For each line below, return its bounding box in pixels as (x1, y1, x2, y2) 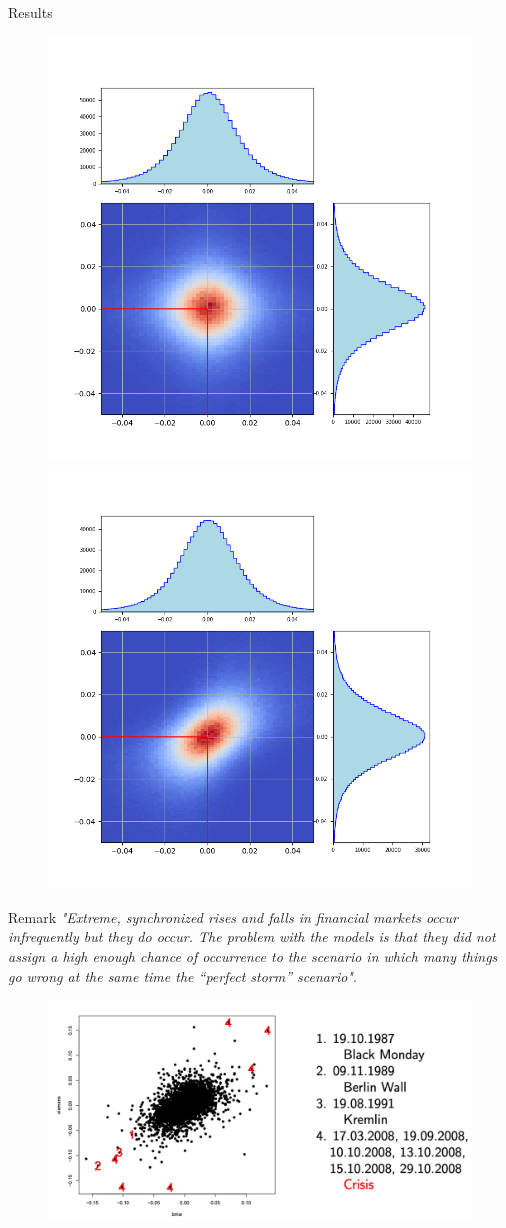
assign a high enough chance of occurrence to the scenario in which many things (8, 945, 498, 966)
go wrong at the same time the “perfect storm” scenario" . (8, 965, 357, 986)
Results (8, 2, 53, 22)
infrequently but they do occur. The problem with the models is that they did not (8, 926, 496, 947)
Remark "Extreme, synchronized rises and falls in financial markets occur (8, 906, 458, 927)
